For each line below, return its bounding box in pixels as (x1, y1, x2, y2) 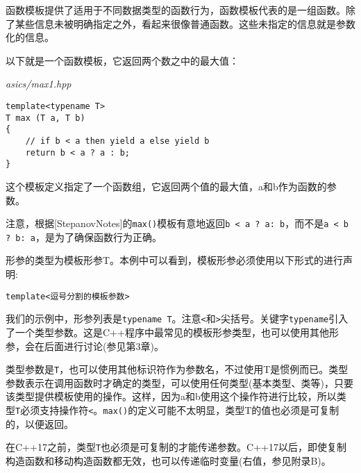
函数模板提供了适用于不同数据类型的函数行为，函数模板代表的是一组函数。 (6, 3, 346, 17)
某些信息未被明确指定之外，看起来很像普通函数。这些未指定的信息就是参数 (15, 16, 355, 31)
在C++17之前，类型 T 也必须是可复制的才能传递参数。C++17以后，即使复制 (6, 440, 346, 454)
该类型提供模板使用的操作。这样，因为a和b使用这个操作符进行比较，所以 (6, 389, 337, 404)
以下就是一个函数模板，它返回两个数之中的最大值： (6, 53, 239, 67)
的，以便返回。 (6, 416, 74, 431)
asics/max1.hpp (6, 76, 72, 91)
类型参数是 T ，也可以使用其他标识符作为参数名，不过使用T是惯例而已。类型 (6, 362, 349, 376)
